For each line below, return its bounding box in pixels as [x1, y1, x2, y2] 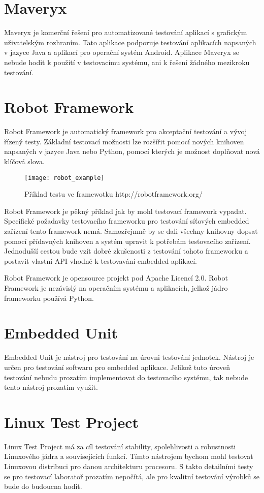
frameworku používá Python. [4, 292, 94, 303]
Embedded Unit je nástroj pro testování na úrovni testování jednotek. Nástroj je [4, 352, 254, 362]
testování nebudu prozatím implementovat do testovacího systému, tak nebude [4, 372, 248, 382]
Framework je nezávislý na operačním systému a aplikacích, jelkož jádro [4, 283, 228, 293]
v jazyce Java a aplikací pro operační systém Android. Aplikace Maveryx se [4, 47, 239, 57]
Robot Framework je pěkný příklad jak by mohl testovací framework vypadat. [4, 205, 247, 216]
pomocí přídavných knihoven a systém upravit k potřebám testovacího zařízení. [4, 235, 251, 246]
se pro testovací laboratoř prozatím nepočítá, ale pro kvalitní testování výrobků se [4, 471, 259, 481]
